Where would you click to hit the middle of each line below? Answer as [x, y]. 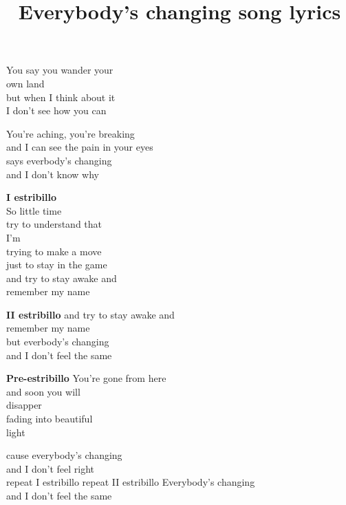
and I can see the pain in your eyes [80, 147]
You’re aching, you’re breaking [71, 133]
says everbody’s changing [59, 160]
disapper [24, 405]
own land [25, 83]
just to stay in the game [57, 265]
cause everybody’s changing [64, 455]
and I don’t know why [53, 174]
